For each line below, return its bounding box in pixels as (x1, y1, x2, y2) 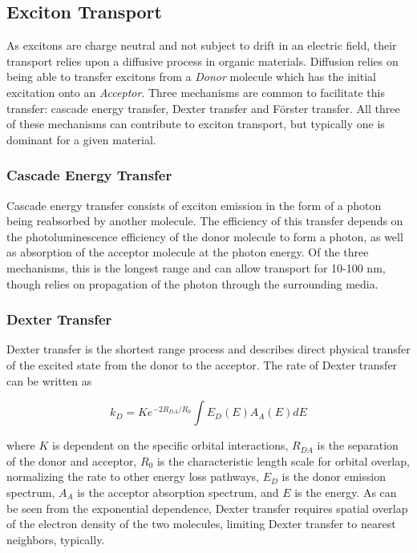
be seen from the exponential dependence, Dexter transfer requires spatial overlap (6, 499, 408, 516)
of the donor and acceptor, (6, 452, 137, 469)
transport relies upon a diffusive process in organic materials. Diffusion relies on (6, 52, 399, 69)
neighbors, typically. (6, 531, 105, 547)
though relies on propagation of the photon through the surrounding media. (6, 275, 379, 292)
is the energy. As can (294, 483, 397, 500)
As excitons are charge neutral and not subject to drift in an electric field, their (6, 37, 397, 54)
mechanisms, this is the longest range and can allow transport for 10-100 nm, (6, 259, 386, 276)
